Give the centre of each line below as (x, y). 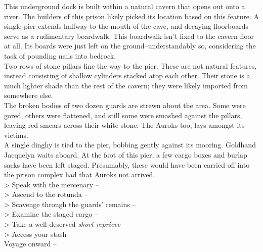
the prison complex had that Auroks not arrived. (80, 174)
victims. (16, 135)
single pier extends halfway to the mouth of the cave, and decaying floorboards (126, 26)
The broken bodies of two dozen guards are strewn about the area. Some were (125, 105)
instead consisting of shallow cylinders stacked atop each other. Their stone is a (127, 75)
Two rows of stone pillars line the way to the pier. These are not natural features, (130, 65)
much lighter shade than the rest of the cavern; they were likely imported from (126, 85)
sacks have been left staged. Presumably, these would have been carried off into (127, 164)
